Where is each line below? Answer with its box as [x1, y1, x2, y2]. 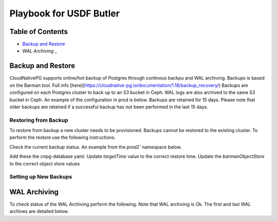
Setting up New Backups [9, 173, 72, 180]
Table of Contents [9, 27, 68, 36]
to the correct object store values [9, 160, 80, 167]
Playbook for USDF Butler [9, 8, 120, 19]
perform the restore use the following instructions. [9, 134, 116, 141]
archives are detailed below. [9, 208, 69, 214]
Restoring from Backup [9, 116, 69, 123]
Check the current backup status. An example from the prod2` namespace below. [9, 144, 182, 150]
